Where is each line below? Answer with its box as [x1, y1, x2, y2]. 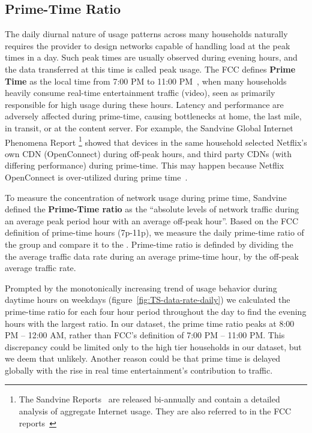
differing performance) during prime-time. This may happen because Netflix [5, 159, 284, 172]
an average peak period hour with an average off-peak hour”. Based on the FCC [5, 214, 299, 227]
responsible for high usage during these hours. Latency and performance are [5, 98, 284, 110]
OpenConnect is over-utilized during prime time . [5, 170, 188, 183]
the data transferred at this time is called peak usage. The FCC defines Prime [5, 62, 296, 75]
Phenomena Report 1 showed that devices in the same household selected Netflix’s [5, 134, 307, 148]
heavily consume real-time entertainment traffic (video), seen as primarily [5, 86, 275, 99]
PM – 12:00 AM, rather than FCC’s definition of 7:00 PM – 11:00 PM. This [5, 329, 285, 341]
